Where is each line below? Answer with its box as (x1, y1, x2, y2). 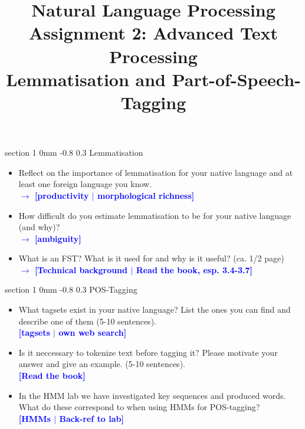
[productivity (34, 189, 89, 201)
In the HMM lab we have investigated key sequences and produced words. (18, 389, 286, 401)
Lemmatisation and (6, 67, 166, 91)
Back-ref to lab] (59, 412, 124, 424)
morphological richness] (97, 189, 195, 201)
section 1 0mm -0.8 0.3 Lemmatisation (5, 146, 143, 159)
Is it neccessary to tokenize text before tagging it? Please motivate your (18, 346, 278, 358)
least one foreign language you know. (18, 178, 152, 190)
